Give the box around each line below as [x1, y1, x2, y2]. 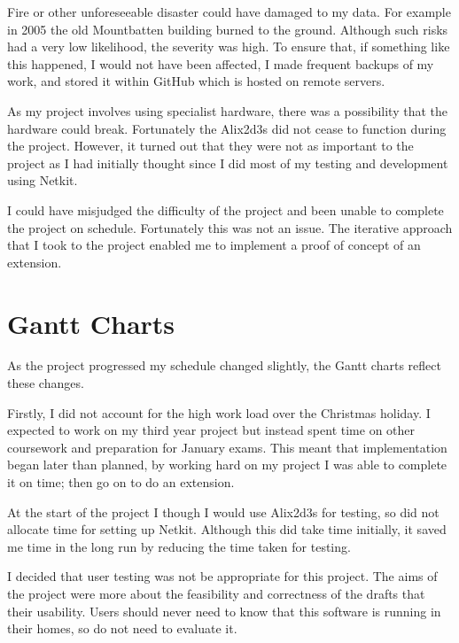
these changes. [7, 374, 84, 392]
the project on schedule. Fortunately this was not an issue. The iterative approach [7, 218, 453, 236]
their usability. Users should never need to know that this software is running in [7, 601, 441, 620]
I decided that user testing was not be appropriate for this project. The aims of [7, 567, 438, 585]
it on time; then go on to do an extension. [7, 473, 235, 491]
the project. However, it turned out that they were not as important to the [7, 136, 414, 155]
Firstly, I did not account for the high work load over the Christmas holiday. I [7, 403, 431, 422]
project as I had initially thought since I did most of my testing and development [7, 153, 448, 172]
